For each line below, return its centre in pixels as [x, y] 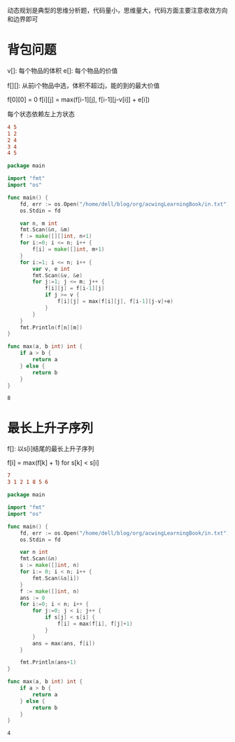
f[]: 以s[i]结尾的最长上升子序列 [51, 449]
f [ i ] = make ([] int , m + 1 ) [69, 250]
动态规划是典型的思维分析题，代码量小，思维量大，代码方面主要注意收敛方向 [117, 10]
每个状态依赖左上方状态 [41, 113]
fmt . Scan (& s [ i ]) [56, 578]
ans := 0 [33, 598]
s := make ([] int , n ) [50, 566]
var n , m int [39, 223]
